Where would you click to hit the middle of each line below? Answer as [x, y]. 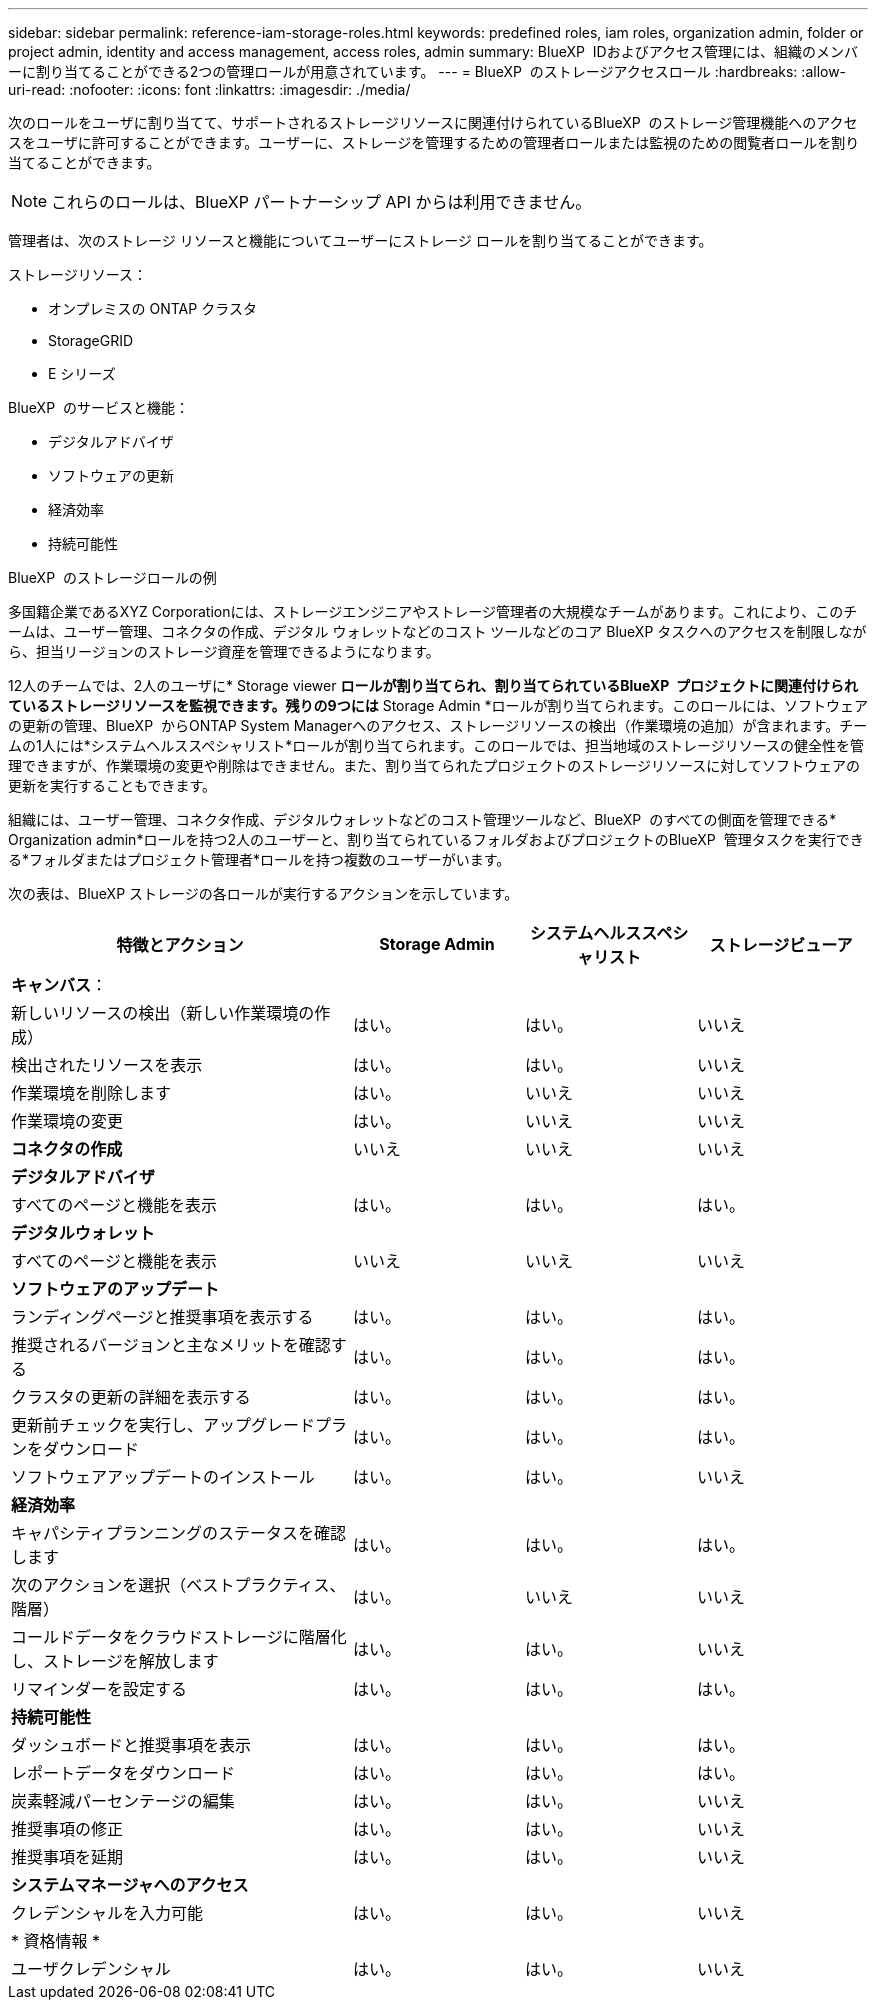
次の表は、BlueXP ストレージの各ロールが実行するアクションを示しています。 [263, 893]
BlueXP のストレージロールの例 [112, 577]
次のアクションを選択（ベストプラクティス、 [178, 1585]
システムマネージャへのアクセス [130, 1885]
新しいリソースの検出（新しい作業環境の [163, 1013]
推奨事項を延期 [67, 1857]
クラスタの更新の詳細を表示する [131, 1397]
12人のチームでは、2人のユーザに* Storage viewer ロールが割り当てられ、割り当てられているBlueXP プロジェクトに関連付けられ [433, 685]
